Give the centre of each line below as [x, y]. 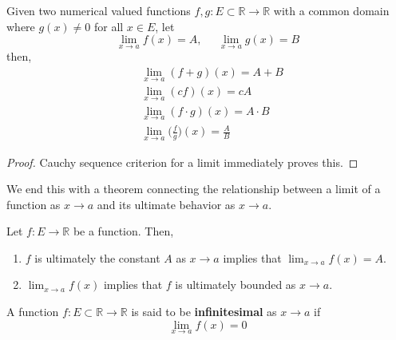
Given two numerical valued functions [99, 10]
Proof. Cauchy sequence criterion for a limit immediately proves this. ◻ [182, 162]
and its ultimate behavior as [166, 204]
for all [109, 26]
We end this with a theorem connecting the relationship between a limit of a [194, 189]
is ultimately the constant [97, 257]
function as [34, 204]
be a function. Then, [123, 231]
